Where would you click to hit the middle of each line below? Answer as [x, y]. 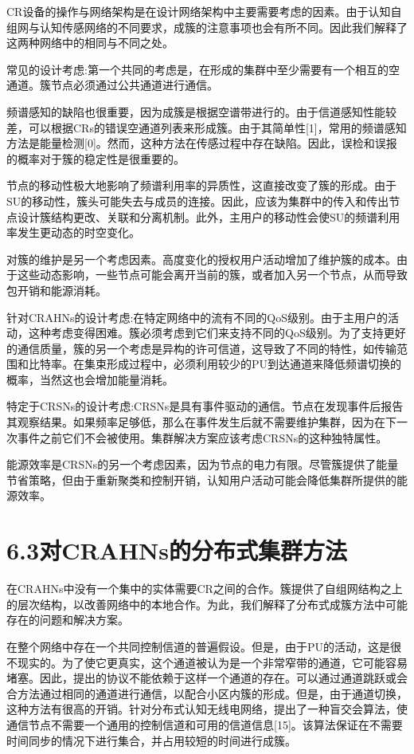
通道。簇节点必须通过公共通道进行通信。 [112, 85]
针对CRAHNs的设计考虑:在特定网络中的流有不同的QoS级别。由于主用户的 [197, 317]
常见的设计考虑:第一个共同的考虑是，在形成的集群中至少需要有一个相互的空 [203, 69]
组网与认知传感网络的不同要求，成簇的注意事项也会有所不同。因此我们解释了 [207, 27]
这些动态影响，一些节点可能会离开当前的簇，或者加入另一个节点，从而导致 [212, 275]
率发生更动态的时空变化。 [73, 232]
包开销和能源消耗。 [57, 290]
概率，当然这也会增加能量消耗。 [90, 379]
